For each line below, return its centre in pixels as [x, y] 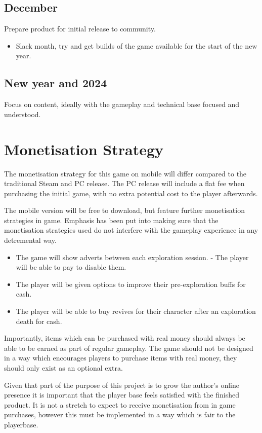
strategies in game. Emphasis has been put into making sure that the [111, 220]
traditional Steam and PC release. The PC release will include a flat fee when [124, 183]
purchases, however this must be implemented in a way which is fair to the [120, 414]
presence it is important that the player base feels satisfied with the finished [122, 395]
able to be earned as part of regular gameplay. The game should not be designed [129, 348]
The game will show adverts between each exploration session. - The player [132, 257]
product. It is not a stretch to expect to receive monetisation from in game [120, 404]
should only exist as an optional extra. [63, 368]
